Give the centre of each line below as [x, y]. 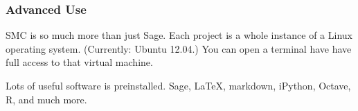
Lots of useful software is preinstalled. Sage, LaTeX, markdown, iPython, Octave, [178, 85]
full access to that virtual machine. [79, 62]
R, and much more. [46, 99]
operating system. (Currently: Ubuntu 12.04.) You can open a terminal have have [179, 48]
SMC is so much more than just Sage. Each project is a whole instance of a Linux [179, 35]
